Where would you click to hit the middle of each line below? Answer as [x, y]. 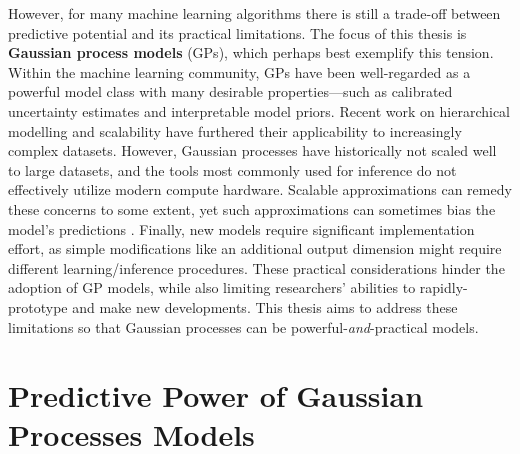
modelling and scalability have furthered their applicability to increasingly [235, 130]
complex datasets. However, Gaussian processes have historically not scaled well [252, 150]
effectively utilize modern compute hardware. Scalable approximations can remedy [260, 189]
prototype [38, 306]
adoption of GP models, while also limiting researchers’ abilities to [212, 287]
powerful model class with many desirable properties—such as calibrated [230, 91]
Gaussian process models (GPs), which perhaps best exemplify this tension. [251, 52]
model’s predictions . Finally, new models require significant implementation [241, 228]
